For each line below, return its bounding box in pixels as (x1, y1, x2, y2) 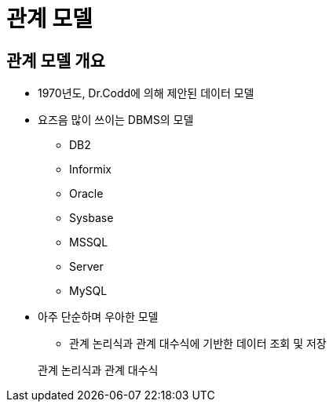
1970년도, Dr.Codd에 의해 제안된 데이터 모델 (38, 86, 254, 100)
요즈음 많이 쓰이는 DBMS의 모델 (38, 113, 194, 127)
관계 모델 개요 (6, 50, 105, 71)
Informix (69, 162, 112, 177)
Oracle (69, 187, 104, 201)
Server (69, 260, 104, 274)
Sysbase (69, 211, 114, 225)
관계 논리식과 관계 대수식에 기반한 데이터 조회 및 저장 (69, 337, 327, 351)
